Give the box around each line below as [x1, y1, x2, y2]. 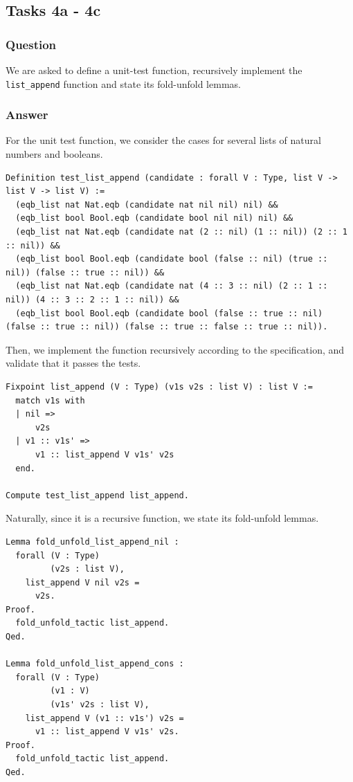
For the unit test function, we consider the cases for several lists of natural [6, 133, 321, 147]
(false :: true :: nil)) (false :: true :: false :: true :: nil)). [6, 322, 328, 332]
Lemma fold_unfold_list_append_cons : [6, 659, 184, 669]
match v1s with [15, 395, 85, 406]
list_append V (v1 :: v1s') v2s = [25, 713, 184, 723]
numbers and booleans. [6, 147, 103, 161]
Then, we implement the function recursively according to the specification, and [6, 342, 345, 356]
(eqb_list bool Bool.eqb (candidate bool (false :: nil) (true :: [15, 254, 328, 264]
